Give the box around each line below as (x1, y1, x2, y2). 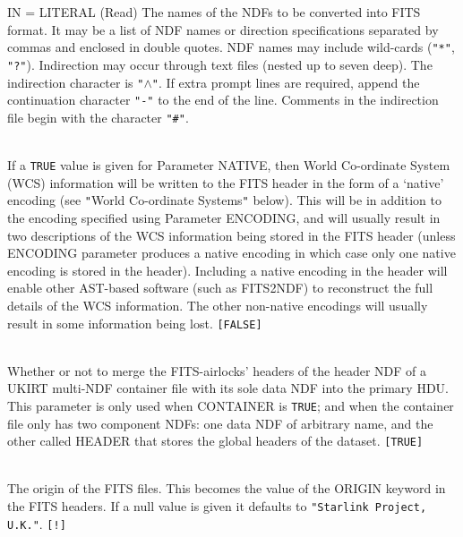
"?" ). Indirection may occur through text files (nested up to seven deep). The (7, 55, 433, 73)
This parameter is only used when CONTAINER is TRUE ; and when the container (7, 396, 454, 414)
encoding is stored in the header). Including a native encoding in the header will (7, 260, 448, 279)
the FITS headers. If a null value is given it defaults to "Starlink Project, (7, 497, 427, 516)
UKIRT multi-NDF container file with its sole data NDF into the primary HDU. (7, 379, 449, 397)
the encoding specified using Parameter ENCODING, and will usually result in (7, 208, 441, 226)
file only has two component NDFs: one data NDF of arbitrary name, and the (7, 413, 433, 432)
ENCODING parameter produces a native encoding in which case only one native (7, 243, 456, 262)
